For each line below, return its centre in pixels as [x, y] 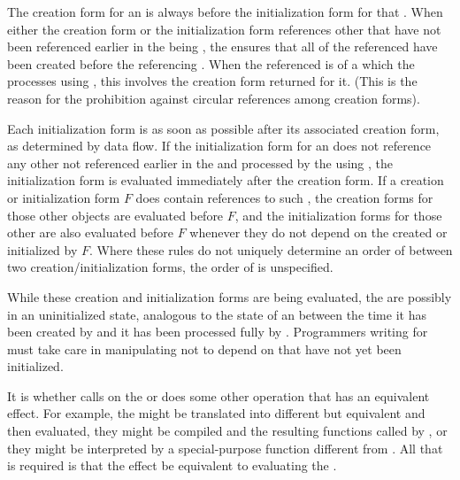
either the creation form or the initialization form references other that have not [224, 29]
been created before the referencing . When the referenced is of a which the [211, 63]
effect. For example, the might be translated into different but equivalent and [216, 413]
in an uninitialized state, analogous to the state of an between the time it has [217, 314]
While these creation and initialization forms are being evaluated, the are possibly [230, 296]
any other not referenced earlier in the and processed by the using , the [200, 163]
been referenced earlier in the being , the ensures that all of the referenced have [222, 46]
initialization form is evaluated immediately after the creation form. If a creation [226, 180]
